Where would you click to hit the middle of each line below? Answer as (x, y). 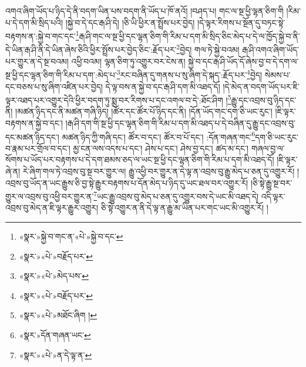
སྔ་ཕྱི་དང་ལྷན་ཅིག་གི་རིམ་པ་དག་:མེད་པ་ (61, 74)
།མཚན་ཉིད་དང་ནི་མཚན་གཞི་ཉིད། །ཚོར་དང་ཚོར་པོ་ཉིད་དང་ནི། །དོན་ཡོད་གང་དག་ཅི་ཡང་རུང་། (144, 111)
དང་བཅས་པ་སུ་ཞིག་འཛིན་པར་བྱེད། (54, 86)
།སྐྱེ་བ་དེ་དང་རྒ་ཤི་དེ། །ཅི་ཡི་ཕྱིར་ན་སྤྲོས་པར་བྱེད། (130, 22)
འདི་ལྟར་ (273, 196)
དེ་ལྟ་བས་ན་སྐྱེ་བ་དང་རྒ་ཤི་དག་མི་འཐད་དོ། (163, 86)
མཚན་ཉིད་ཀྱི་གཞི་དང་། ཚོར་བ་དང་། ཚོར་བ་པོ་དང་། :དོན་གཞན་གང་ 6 (159, 136)
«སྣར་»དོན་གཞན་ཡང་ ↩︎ (55, 335)
